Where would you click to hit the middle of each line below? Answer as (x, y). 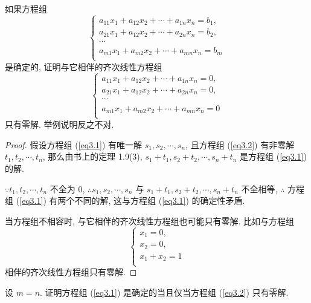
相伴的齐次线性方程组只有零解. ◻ (71, 272)
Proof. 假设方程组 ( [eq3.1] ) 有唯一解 (74, 144)
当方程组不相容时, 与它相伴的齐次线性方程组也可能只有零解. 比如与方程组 (150, 220)
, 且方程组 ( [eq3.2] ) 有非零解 (240, 144)
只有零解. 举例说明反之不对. (59, 124)
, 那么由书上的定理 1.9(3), (92, 156)
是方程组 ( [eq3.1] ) (273, 156)
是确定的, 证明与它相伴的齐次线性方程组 (84, 66)
